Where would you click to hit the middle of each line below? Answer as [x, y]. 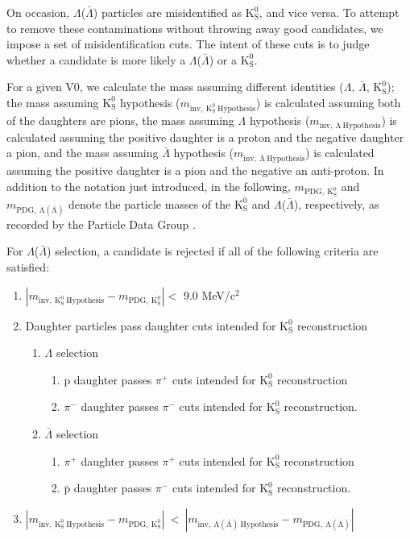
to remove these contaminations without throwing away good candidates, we [195, 28]
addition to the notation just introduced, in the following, [149, 186]
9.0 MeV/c [209, 294]
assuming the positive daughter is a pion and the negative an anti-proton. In [195, 170]
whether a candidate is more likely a [96, 59]
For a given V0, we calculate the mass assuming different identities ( [175, 87]
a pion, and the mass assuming [83, 153]
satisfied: [28, 267]
